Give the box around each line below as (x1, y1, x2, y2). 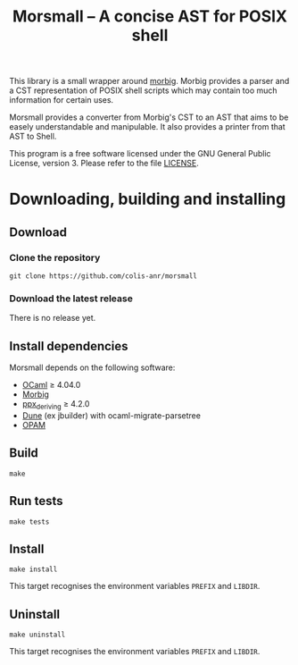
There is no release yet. (9, 313, 96, 324)
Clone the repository (9, 251, 101, 264)
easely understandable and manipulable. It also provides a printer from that (9, 122, 286, 132)
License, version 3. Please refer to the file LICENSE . (9, 158, 199, 169)
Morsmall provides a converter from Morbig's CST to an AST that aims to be (9, 112, 289, 122)
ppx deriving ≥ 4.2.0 (21, 399, 90, 411)
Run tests (9, 493, 63, 509)
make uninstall (9, 630, 66, 640)
